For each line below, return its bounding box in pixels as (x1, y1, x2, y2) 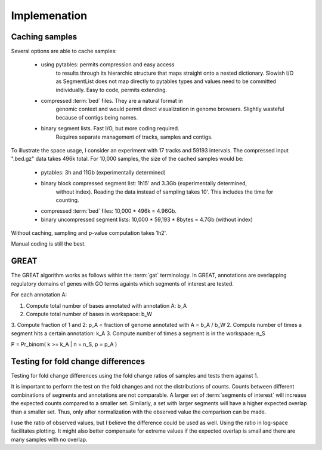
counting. (55, 196, 79, 203)
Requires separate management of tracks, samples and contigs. (55, 133, 213, 140)
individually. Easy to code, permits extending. (55, 86, 168, 93)
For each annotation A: (11, 291, 67, 298)
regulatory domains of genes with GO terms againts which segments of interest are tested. (11, 280, 234, 287)
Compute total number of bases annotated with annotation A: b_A (26, 302, 187, 309)
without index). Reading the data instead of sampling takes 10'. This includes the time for (55, 188, 274, 195)
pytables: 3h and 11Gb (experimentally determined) (41, 169, 166, 176)
